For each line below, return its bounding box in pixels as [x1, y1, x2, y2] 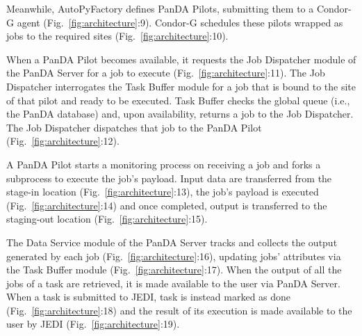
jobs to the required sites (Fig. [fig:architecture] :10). [6, 29, 229, 43]
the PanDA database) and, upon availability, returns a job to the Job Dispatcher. [6, 106, 354, 121]
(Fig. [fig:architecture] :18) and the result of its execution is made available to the [6, 303, 352, 317]
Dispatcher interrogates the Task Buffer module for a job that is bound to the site [6, 79, 356, 93]
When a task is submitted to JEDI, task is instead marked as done [6, 289, 291, 304]
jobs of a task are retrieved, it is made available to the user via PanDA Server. [6, 275, 340, 290]
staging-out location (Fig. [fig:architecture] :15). [6, 211, 208, 226]
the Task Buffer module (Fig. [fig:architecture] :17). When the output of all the [6, 262, 342, 277]
